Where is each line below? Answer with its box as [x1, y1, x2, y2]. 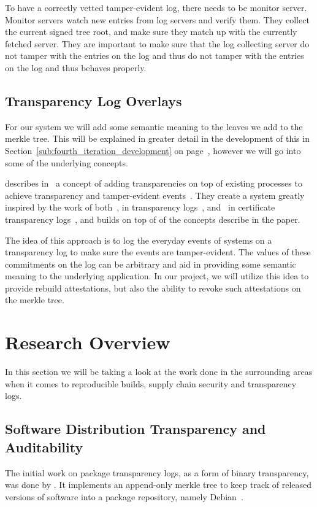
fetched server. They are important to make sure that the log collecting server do [5, 37, 310, 50]
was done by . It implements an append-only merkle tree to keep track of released [5, 478, 312, 491]
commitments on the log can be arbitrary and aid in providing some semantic [5, 257, 296, 270]
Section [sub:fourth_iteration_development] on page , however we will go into [5, 144, 301, 157]
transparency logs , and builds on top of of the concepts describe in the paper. [5, 212, 300, 225]
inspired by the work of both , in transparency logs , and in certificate [5, 201, 275, 214]
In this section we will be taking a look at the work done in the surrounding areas [5, 365, 313, 378]
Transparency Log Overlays [5, 91, 182, 110]
